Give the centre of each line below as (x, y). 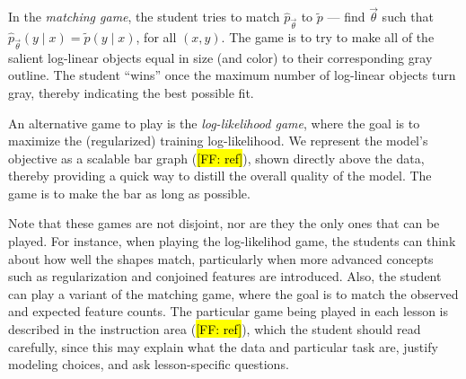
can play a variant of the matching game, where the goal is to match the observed (233, 293)
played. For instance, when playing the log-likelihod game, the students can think (232, 241)
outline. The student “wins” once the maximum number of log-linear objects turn (232, 75)
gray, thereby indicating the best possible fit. (131, 92)
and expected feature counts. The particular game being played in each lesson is (229, 311)
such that (408, 17)
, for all (156, 36)
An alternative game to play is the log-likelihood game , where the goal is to (214, 123)
